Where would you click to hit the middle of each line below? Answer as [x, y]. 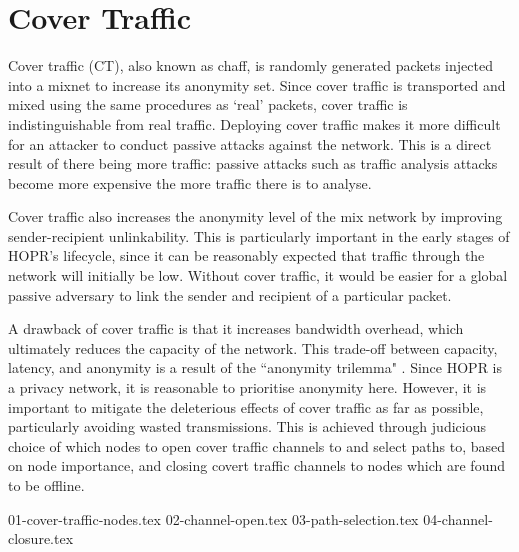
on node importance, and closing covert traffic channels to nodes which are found [256, 465]
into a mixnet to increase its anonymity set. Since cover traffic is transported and [257, 84]
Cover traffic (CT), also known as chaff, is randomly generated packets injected [250, 65]
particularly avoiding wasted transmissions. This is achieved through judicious [247, 426]
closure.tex [41, 538]
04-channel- [458, 518]
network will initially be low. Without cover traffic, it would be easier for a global [258, 275]
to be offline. [46, 485]
